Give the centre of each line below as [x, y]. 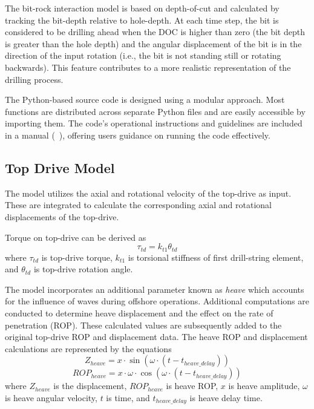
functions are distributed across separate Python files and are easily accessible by [155, 111]
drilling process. [34, 79]
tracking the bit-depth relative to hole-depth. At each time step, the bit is [142, 20]
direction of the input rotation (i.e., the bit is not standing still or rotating [143, 55]
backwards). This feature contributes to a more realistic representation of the [148, 67]
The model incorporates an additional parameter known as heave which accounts [155, 289]
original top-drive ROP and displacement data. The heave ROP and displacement [156, 337]
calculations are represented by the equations [88, 348]
